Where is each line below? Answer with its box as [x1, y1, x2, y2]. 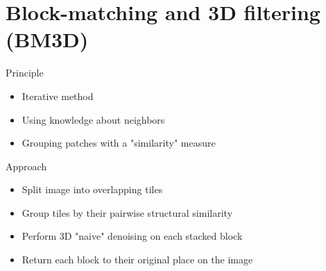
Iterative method [22, 88, 94, 103]
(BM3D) [6, 25, 89, 54]
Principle [6, 65, 44, 80]
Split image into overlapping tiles [22, 182, 163, 197]
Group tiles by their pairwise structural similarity [22, 205, 233, 220]
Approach [6, 158, 47, 173]
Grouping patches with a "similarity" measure [22, 135, 216, 150]
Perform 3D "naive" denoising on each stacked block [22, 229, 243, 243]
